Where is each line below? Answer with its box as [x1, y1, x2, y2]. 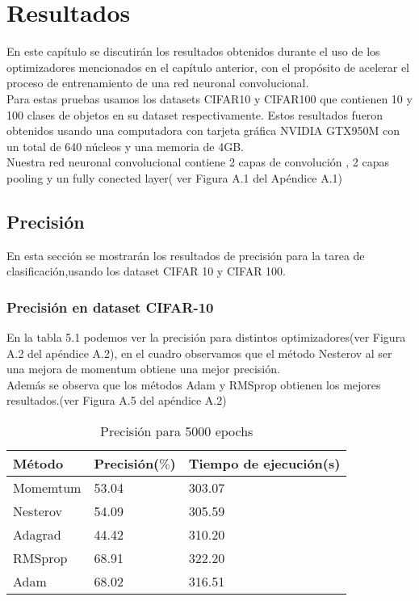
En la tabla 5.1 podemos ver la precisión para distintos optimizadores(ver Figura [6, 329, 406, 346]
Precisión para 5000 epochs [100, 422, 253, 441]
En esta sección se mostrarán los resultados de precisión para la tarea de [6, 246, 365, 263]
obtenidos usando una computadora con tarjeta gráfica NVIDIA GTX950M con [6, 122, 400, 139]
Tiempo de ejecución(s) [188, 454, 341, 473]
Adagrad [13, 525, 61, 544]
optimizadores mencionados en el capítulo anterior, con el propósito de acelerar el [6, 58, 409, 75]
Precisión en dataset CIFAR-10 [6, 296, 214, 317]
